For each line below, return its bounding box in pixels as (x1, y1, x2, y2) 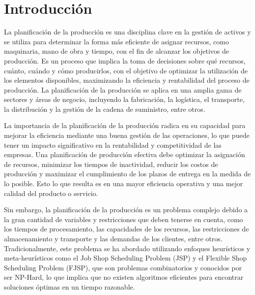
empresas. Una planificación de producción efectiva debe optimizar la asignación (4, 149, 245, 160)
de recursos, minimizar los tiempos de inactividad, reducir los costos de (4, 159, 218, 169)
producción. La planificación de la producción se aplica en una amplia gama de (4, 84, 242, 95)
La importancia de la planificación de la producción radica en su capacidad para (4, 120, 246, 131)
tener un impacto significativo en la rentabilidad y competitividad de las (4, 139, 222, 150)
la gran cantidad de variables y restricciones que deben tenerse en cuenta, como (4, 214, 243, 224)
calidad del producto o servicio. (4, 188, 98, 198)
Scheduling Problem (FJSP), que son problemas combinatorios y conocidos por (4, 262, 242, 272)
